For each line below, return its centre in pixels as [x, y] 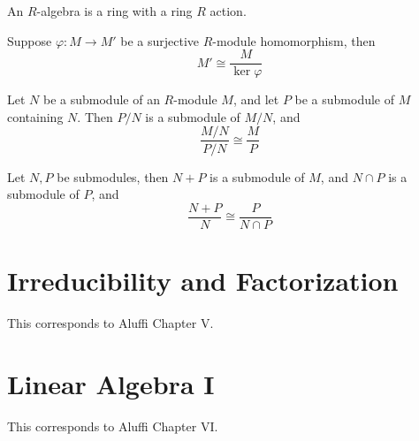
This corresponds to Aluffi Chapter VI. [113, 426]
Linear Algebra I [111, 383]
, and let [256, 99]
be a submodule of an [101, 99]
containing [35, 116]
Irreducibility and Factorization [203, 280]
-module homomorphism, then [294, 40]
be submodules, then [113, 176]
